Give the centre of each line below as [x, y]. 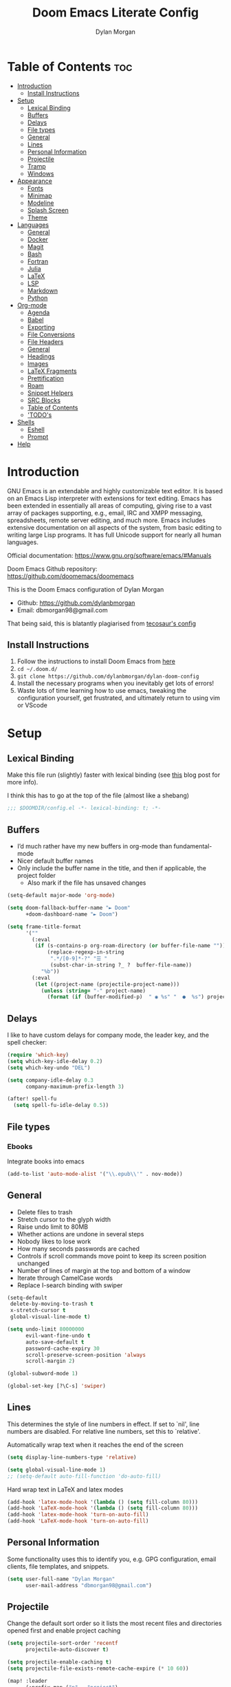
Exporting [41, 327]
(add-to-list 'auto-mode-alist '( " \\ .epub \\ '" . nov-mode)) [95, 1174]
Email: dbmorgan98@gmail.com [62, 610]
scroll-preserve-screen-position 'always [86, 1355]
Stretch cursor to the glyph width [64, 1219]
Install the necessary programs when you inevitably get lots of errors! [115, 683]
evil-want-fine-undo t [58, 1335]
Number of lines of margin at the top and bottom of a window [104, 1270]
